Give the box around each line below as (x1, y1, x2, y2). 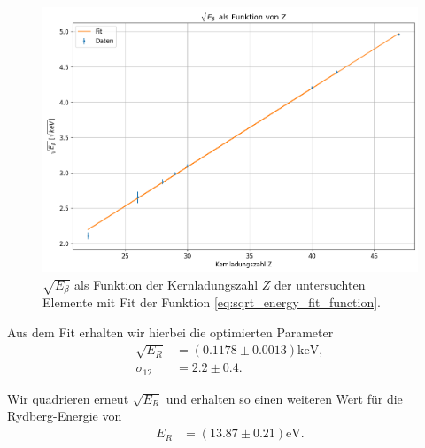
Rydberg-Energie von (7, 406, 122, 425)
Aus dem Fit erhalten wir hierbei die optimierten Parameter (7, 322, 334, 341)
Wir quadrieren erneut (7, 389, 129, 407)
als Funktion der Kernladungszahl (74, 274, 259, 293)
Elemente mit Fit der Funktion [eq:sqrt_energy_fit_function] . (42, 293, 381, 312)
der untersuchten (274, 274, 366, 293)
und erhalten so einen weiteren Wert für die (166, 389, 403, 407)
